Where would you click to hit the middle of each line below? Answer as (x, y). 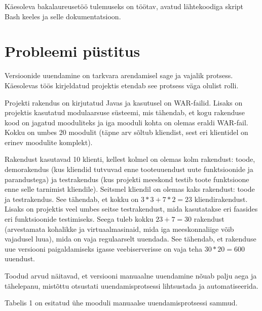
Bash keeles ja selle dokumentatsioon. (63, 16)
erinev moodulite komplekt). (49, 142)
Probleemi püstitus (72, 51)
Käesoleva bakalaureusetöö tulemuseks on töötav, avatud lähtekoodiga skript (124, 6)
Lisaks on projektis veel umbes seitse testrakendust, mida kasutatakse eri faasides (131, 209)
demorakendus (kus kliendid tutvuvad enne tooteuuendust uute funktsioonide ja (129, 169)
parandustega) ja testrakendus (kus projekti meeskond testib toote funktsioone (127, 179)
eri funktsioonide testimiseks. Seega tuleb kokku (79, 219)
